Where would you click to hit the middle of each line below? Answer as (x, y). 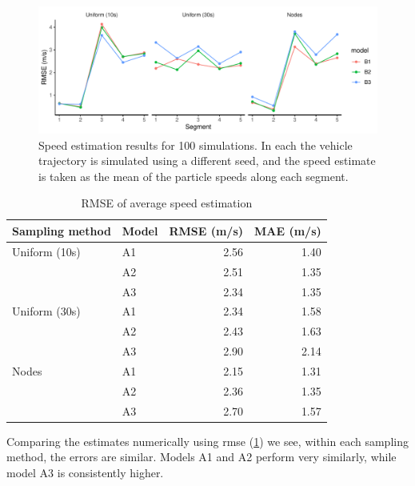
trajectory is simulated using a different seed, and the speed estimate (207, 161)
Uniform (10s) (46, 251)
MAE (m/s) (288, 230)
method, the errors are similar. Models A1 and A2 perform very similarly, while (202, 457)
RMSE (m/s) (206, 230)
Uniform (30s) (46, 311)
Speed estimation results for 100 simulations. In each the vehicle (196, 145)
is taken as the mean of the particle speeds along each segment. (194, 176)
